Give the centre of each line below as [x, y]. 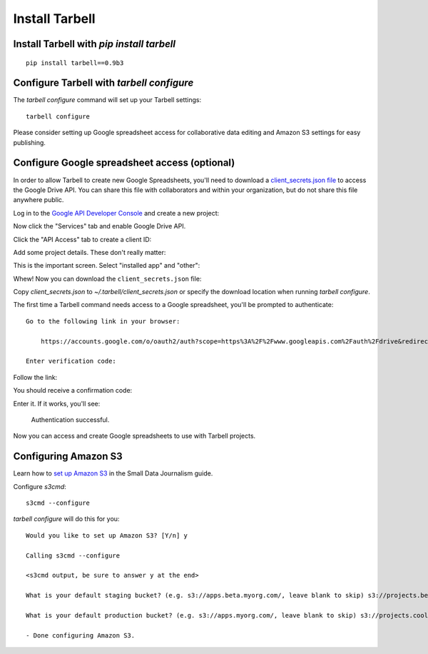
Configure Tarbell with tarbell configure [103, 83]
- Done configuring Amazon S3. [81, 635]
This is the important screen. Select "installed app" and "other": [107, 266]
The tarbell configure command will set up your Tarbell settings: [107, 100]
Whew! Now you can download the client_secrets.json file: [107, 278]
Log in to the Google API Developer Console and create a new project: [116, 213]
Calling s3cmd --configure [73, 555]
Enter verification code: [71, 361]
